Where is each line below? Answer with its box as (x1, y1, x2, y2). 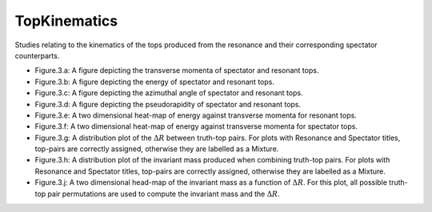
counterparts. (14, 50, 60, 60)
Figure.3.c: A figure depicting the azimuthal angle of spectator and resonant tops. (34, 88, 303, 98)
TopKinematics (14, 12, 118, 30)
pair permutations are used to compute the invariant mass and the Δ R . (47, 189, 280, 198)
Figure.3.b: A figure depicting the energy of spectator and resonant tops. (34, 77, 275, 86)
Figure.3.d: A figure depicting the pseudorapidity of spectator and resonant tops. (34, 99, 302, 109)
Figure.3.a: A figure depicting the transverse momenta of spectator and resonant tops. (34, 66, 319, 75)
